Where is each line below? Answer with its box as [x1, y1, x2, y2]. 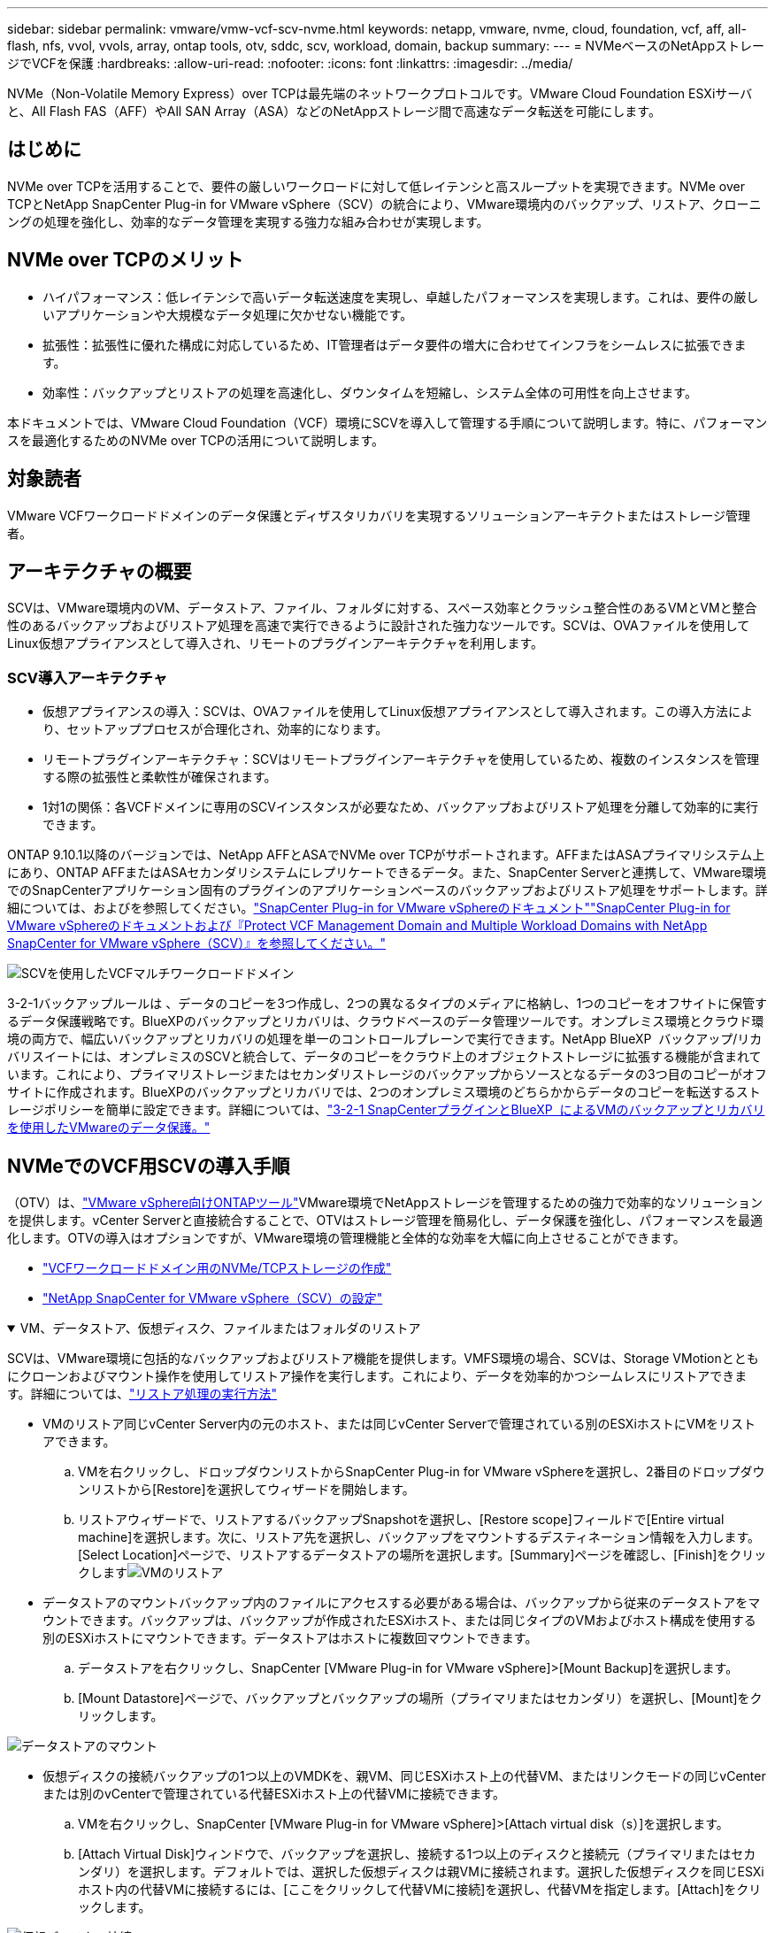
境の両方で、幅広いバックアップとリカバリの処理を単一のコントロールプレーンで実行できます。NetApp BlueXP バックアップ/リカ [7, 1031, 763, 1047]
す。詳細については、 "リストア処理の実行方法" [7, 1385, 277, 1401]
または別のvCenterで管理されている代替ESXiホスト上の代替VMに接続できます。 [42, 1785, 506, 1801]
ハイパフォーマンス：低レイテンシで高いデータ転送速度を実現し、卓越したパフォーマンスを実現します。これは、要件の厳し [42, 289, 759, 304]
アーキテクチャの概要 [7, 559, 192, 582]
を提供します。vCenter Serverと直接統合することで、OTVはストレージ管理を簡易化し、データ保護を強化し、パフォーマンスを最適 [7, 1212, 763, 1228]
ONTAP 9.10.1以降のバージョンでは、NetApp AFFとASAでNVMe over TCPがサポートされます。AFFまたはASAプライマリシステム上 [7, 847, 765, 863]
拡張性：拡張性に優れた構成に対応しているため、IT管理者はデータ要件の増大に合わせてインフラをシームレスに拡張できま [42, 336, 747, 352]
